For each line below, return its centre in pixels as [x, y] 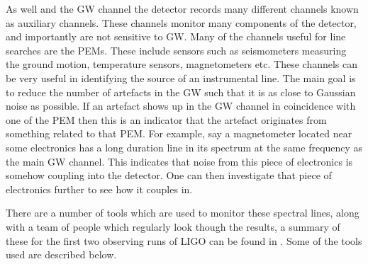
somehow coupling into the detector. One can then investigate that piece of [169, 175]
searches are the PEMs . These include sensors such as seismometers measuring [176, 50]
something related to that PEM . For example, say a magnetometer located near [179, 133]
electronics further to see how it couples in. [99, 189]
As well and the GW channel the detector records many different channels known [182, 8]
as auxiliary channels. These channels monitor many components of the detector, [181, 22]
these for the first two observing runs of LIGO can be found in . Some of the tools [184, 240]
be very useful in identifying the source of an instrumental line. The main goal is [181, 78]
